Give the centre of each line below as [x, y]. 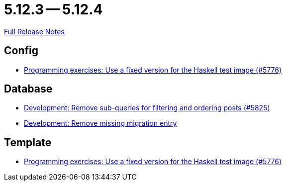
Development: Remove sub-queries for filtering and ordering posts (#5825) [147, 108]
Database [28, 89]
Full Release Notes [34, 31]
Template [28, 142]
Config [21, 51]
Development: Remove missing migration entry [100, 123]
